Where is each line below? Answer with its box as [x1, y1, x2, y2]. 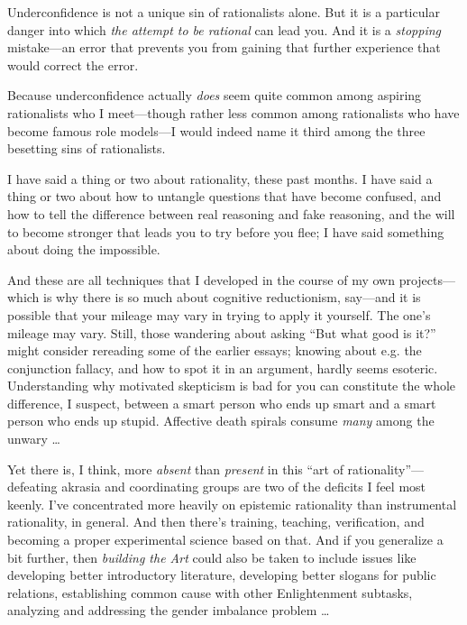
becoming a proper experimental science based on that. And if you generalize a [7, 530, 444, 549]
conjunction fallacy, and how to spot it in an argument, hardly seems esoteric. [7, 358, 438, 377]
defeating [7, 477, 58, 496]
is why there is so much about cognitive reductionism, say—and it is [43, 288, 421, 307]
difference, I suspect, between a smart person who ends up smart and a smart [7, 393, 436, 412]
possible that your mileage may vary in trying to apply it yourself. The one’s [7, 305, 431, 324]
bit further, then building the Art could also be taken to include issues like [7, 547, 417, 566]
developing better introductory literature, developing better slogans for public [7, 565, 436, 584]
